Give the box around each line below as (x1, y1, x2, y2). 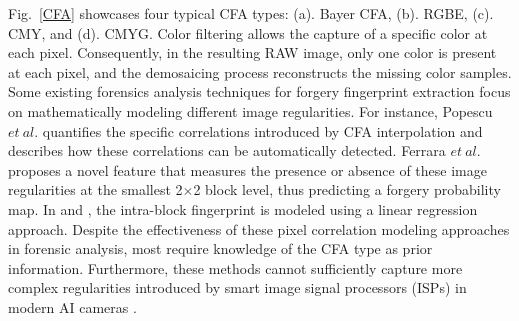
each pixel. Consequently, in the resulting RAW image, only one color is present (8, 42, 497, 63)
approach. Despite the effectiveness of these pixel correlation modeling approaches (8, 218, 510, 239)
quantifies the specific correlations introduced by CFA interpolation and (42, 120, 483, 141)
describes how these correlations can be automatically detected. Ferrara (8, 140, 446, 161)
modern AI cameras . (8, 296, 137, 317)
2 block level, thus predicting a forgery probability (193, 179, 501, 200)
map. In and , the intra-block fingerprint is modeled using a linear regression (8, 198, 478, 219)
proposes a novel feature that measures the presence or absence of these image (8, 159, 487, 180)
